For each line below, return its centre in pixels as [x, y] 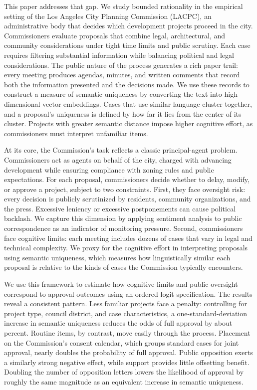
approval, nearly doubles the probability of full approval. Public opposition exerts [128, 352]
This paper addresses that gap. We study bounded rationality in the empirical [124, 6]
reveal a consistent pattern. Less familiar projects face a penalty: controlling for [126, 303]
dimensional [22, 103]
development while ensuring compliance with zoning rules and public [109, 169]
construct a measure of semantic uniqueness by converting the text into [113, 94]
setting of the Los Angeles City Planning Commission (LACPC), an [108, 16]
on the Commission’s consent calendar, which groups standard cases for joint [122, 342]
